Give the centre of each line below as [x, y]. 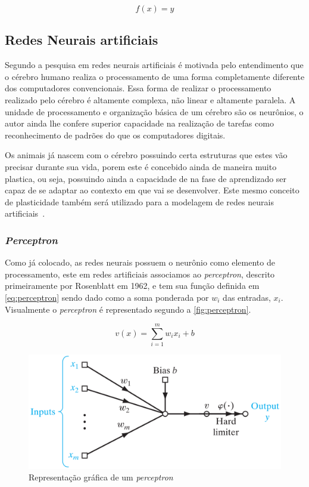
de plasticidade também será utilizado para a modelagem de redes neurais [139, 201]
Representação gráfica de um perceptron [101, 477]
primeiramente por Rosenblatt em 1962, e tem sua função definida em [132, 286]
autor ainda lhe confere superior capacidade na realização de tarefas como [139, 123]
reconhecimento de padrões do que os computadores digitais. [115, 135]
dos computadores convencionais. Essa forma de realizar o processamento [138, 88]
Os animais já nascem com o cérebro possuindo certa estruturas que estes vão [146, 155]
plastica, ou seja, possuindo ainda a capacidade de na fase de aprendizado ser [146, 178]
